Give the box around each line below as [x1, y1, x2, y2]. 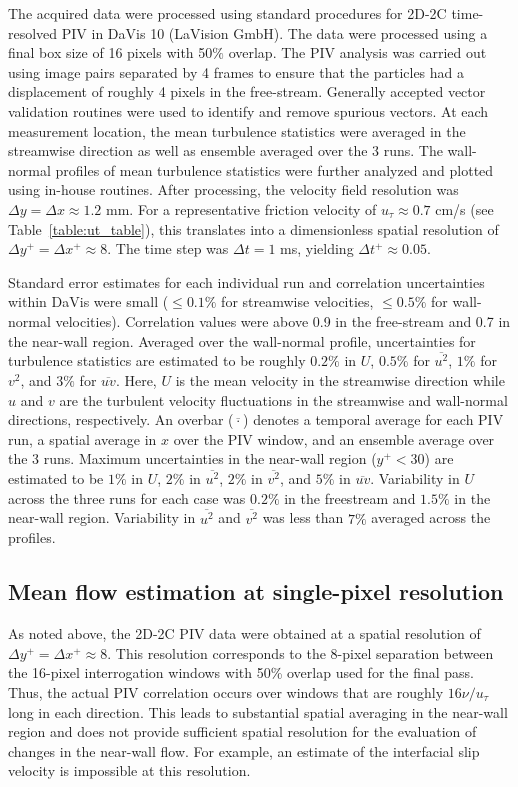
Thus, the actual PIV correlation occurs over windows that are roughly [8, 681, 444, 702]
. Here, [115, 369, 157, 390]
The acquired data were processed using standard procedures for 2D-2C [8, 3, 447, 23]
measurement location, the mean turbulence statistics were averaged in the [8, 120, 466, 141]
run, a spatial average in [8, 428, 157, 449]
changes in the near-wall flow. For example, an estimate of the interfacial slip [8, 740, 480, 761]
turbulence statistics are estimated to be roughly [8, 350, 306, 371]
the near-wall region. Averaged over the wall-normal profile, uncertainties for [8, 330, 476, 351]
